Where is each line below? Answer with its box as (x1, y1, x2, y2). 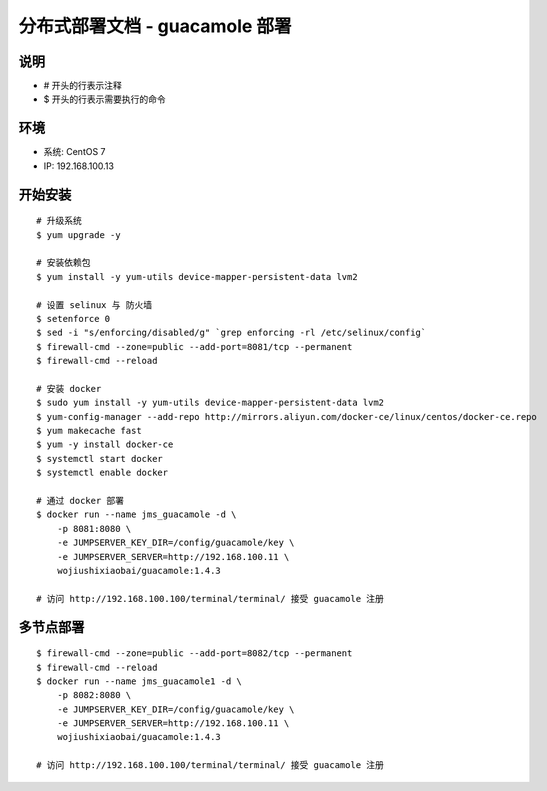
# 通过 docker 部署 (36, 495, 125, 506)
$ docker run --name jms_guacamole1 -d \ (36, 675, 242, 687)
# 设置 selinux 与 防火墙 (36, 299, 153, 310)
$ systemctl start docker (36, 453, 164, 464)
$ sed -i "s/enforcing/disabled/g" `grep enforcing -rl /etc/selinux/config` (36, 327, 427, 339)
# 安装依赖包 (36, 257, 91, 269)
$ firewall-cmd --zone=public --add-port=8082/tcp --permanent (36, 648, 353, 659)
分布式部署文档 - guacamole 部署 (18, 15, 292, 37)
